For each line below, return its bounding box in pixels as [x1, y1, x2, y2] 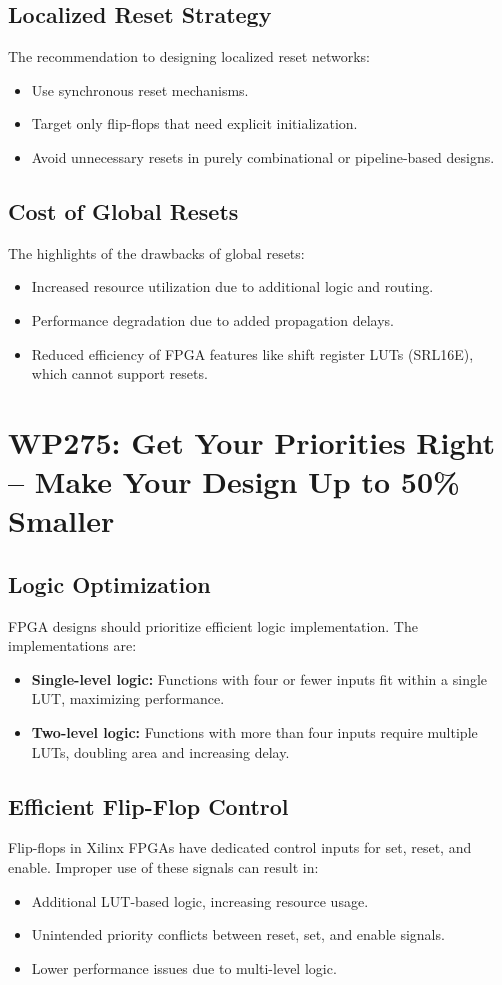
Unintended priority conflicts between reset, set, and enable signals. [31, 924, 445, 945]
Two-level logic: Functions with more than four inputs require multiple [31, 722, 478, 743]
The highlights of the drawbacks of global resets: [8, 242, 305, 263]
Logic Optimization [8, 568, 211, 599]
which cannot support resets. [31, 363, 208, 384]
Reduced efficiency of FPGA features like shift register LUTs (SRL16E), [31, 343, 474, 364]
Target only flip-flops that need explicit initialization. [31, 113, 358, 134]
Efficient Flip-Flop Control [8, 790, 289, 821]
